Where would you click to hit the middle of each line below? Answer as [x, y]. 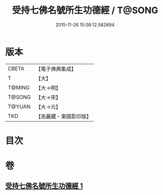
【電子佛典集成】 [56, 69]
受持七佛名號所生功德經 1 [44, 186]
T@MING [19, 88]
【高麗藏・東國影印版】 [64, 116]
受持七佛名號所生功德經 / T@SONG [85, 10]
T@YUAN [19, 106]
